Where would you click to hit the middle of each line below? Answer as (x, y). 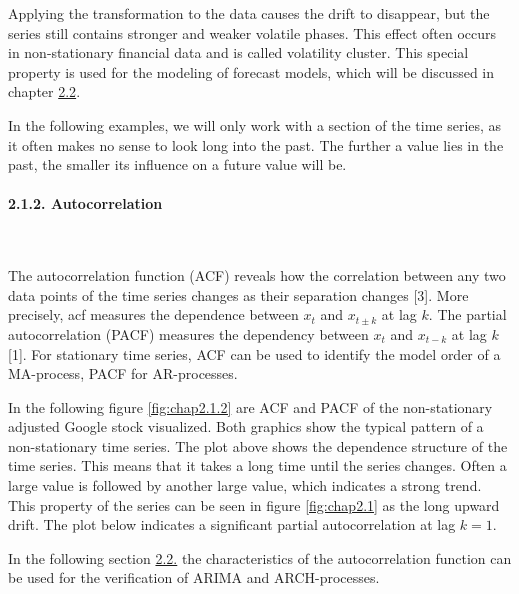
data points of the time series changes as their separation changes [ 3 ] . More (238, 294)
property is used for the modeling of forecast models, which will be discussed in (251, 71)
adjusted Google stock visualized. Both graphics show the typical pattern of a (246, 426)
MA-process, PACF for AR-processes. (123, 373)
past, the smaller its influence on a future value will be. (177, 164)
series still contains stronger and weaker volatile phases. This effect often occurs (252, 32)
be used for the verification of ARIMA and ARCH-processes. (194, 577)
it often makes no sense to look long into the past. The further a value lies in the (256, 144)
